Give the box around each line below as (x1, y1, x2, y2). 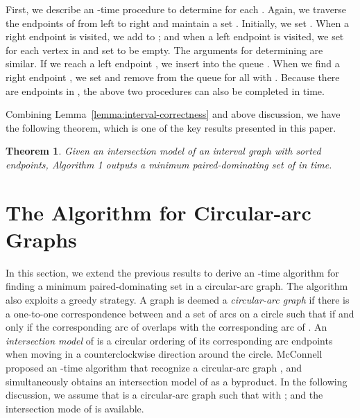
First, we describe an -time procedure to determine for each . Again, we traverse (6, 2, 347, 16)
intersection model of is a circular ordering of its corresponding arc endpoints (6, 333, 333, 347)
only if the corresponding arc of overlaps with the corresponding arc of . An (6, 320, 327, 334)
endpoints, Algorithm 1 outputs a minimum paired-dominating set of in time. (6, 157, 332, 171)
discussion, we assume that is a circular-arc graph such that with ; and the (6, 387, 323, 402)
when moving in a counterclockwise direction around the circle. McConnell (6, 347, 323, 361)
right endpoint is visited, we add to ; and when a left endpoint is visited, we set (6, 29, 344, 44)
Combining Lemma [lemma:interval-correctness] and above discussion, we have (6, 107, 341, 121)
